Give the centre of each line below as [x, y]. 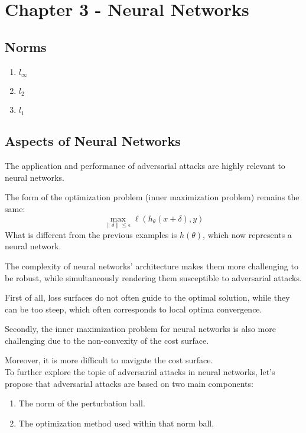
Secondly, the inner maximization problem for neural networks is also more [140, 329]
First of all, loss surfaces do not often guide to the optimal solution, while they [147, 297]
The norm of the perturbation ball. [82, 403]
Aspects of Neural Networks [93, 141]
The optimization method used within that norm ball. [116, 423]
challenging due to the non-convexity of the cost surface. [107, 340]
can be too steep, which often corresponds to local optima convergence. [134, 309]
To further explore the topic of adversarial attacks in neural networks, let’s [140, 372]
